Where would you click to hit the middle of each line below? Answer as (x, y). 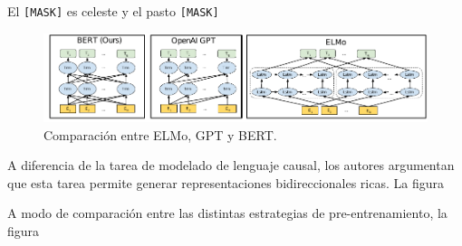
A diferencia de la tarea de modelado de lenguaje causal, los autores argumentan (231, 165)
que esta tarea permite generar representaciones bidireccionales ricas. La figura (226, 182)
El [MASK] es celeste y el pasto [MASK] (113, 11)
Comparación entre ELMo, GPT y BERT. (160, 134)
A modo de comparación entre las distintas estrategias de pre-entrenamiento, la (227, 213)
